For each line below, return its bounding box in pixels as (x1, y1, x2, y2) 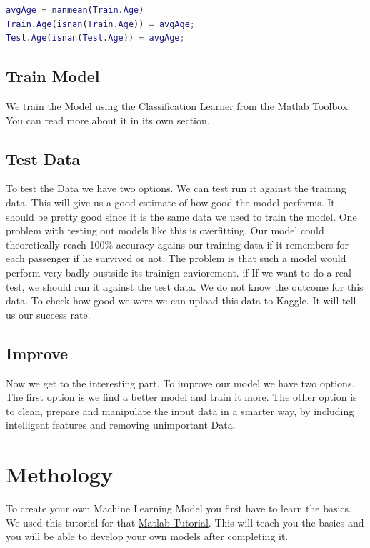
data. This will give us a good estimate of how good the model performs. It (6, 194, 335, 209)
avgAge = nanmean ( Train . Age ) (6, 5, 144, 15)
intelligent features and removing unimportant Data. (6, 417, 236, 432)
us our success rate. (6, 307, 91, 322)
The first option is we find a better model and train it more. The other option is (6, 389, 357, 404)
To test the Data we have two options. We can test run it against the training (6, 181, 346, 196)
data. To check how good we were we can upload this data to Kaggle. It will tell (6, 293, 356, 308)
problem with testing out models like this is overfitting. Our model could (6, 223, 324, 238)
